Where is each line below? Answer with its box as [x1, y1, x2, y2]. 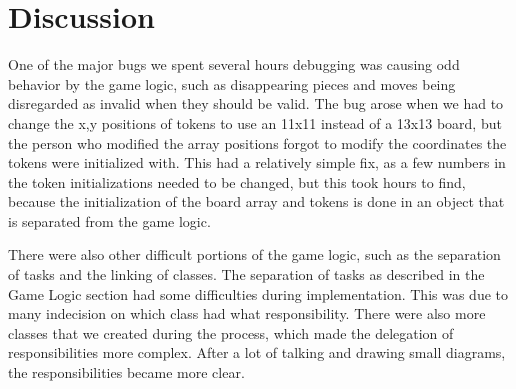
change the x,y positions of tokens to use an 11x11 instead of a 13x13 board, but [8, 112, 502, 133]
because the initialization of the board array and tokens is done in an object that [8, 191, 505, 212]
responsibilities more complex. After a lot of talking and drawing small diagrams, [8, 342, 506, 363]
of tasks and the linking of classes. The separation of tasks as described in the [8, 264, 485, 285]
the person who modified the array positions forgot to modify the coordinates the [8, 132, 507, 153]
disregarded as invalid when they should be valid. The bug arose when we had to [8, 93, 504, 114]
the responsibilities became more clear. [8, 362, 245, 383]
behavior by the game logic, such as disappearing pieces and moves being [8, 73, 456, 94]
